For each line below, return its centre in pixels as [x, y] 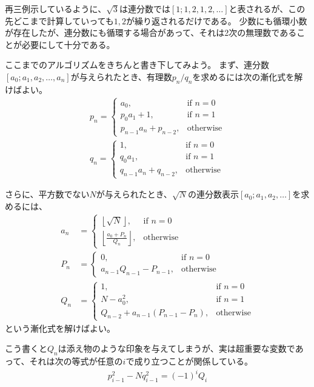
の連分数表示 [213, 194]
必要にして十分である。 [68, 44]
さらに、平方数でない [47, 194]
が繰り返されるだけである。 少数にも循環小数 [217, 20]
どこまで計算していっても [63, 20]
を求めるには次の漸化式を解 [248, 76]
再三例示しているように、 [56, 9]
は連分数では [145, 9]
